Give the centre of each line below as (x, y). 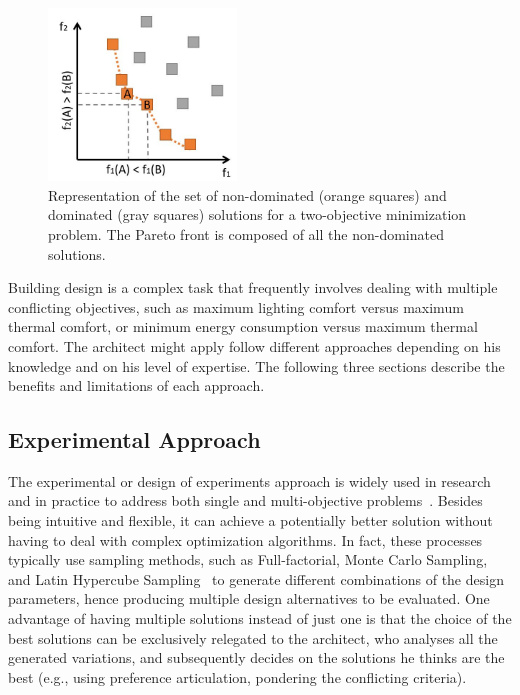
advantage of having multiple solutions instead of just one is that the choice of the (260, 618)
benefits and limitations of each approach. (136, 385)
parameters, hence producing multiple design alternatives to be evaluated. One (249, 598)
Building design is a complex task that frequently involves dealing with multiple (253, 287)
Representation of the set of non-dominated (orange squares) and (247, 194)
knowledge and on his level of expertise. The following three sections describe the (256, 365)
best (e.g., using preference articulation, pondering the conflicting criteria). (237, 676)
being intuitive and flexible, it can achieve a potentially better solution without (250, 520)
